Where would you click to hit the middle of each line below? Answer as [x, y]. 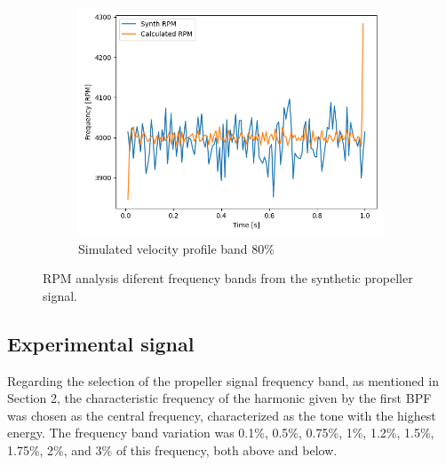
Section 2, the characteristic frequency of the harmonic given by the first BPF [219, 398]
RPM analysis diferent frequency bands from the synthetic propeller [228, 278]
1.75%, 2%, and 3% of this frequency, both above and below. [172, 449]
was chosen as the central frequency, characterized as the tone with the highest [222, 415]
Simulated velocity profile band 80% [176, 248]
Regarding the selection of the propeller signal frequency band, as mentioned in [223, 380]
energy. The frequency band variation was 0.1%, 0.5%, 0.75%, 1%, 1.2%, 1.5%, [221, 433]
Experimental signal [101, 343]
